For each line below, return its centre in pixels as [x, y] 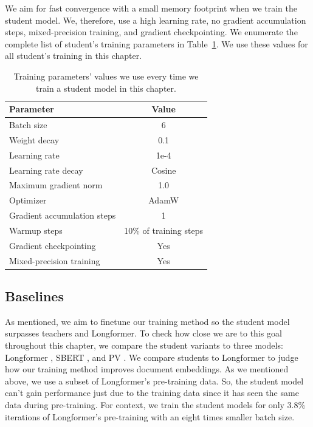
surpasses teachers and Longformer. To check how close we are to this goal [143, 333]
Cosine [163, 170]
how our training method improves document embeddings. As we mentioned [147, 369]
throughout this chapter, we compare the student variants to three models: [144, 345]
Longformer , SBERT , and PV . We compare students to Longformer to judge [152, 357]
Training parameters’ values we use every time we [106, 76]
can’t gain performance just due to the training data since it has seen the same [152, 393]
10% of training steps [163, 230]
